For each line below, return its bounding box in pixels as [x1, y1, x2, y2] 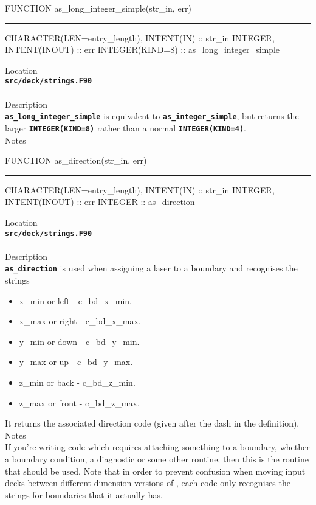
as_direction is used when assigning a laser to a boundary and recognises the [5, 262, 298, 274]
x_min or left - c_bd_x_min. [19, 294, 132, 307]
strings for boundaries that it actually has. [5, 488, 163, 501]
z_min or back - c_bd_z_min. [19, 375, 136, 388]
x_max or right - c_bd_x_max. [19, 315, 141, 327]
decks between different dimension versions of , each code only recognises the [5, 476, 290, 489]
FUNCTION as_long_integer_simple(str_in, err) [5, 2, 192, 14]
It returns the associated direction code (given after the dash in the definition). [5, 417, 300, 430]
